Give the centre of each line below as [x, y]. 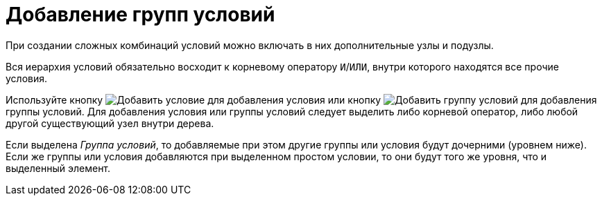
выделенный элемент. [58, 168]
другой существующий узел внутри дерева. [110, 123]
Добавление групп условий [140, 15]
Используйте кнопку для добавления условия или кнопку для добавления [301, 99]
